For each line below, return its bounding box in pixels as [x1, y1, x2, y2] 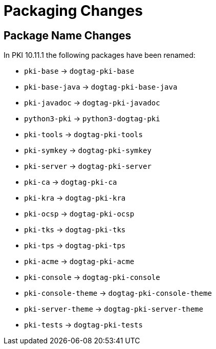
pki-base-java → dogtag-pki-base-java [24, 82, 178, 92]
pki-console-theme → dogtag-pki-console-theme [24, 289, 212, 298]
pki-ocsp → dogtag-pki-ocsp [24, 209, 135, 219]
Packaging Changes [4, 2, 143, 19]
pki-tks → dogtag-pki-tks [24, 225, 126, 234]
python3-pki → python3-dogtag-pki [24, 114, 160, 123]
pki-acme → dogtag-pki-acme [24, 257, 135, 266]
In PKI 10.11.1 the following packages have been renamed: [4, 51, 196, 60]
